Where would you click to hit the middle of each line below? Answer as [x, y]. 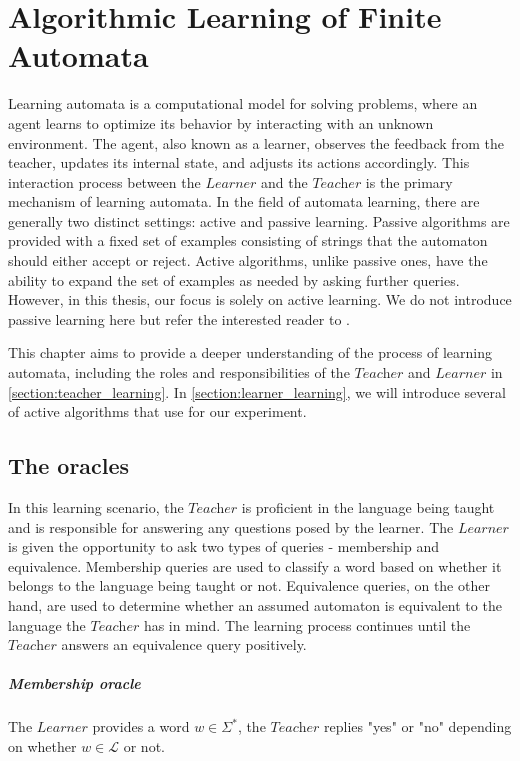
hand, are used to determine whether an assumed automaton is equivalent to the [255, 604]
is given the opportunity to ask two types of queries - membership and [223, 546]
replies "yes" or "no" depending [418, 726]
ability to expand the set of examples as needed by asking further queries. [234, 279]
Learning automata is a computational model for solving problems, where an [243, 103]
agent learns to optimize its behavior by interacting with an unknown [221, 122]
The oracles [69, 465]
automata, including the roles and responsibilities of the [179, 372]
